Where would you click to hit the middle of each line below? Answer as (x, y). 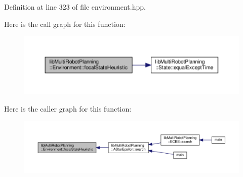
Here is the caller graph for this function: (68, 108)
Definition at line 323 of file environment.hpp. (75, 7)
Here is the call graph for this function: (65, 24)
